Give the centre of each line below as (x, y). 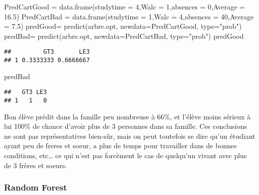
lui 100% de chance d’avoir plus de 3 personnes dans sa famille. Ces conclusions (126, 126)
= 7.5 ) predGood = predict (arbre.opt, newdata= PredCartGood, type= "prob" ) (123, 26)
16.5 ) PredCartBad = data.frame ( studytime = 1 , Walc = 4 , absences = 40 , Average (129, 16)
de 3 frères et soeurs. (36, 165)
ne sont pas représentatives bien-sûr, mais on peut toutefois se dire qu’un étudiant (130, 136)
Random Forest (36, 187)
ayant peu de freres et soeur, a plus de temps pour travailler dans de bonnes (121, 146)
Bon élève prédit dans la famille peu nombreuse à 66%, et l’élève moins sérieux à (128, 116)
